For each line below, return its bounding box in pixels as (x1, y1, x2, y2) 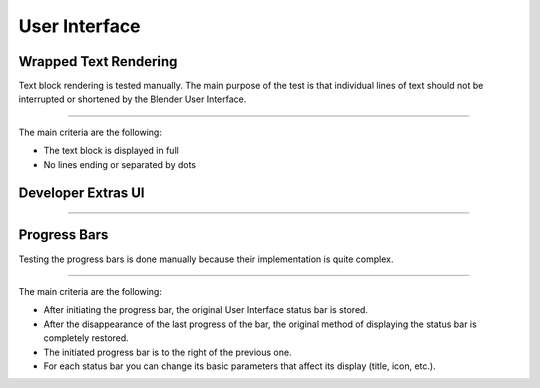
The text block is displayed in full (43, 145, 179, 157)
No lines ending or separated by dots (43, 158, 197, 170)
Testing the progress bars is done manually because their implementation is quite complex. (18, 253, 394, 265)
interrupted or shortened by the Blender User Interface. (18, 93, 247, 105)
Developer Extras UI (18, 185, 145, 202)
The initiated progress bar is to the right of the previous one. (43, 346, 292, 358)
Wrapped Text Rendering (18, 53, 178, 70)
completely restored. (43, 332, 129, 344)
